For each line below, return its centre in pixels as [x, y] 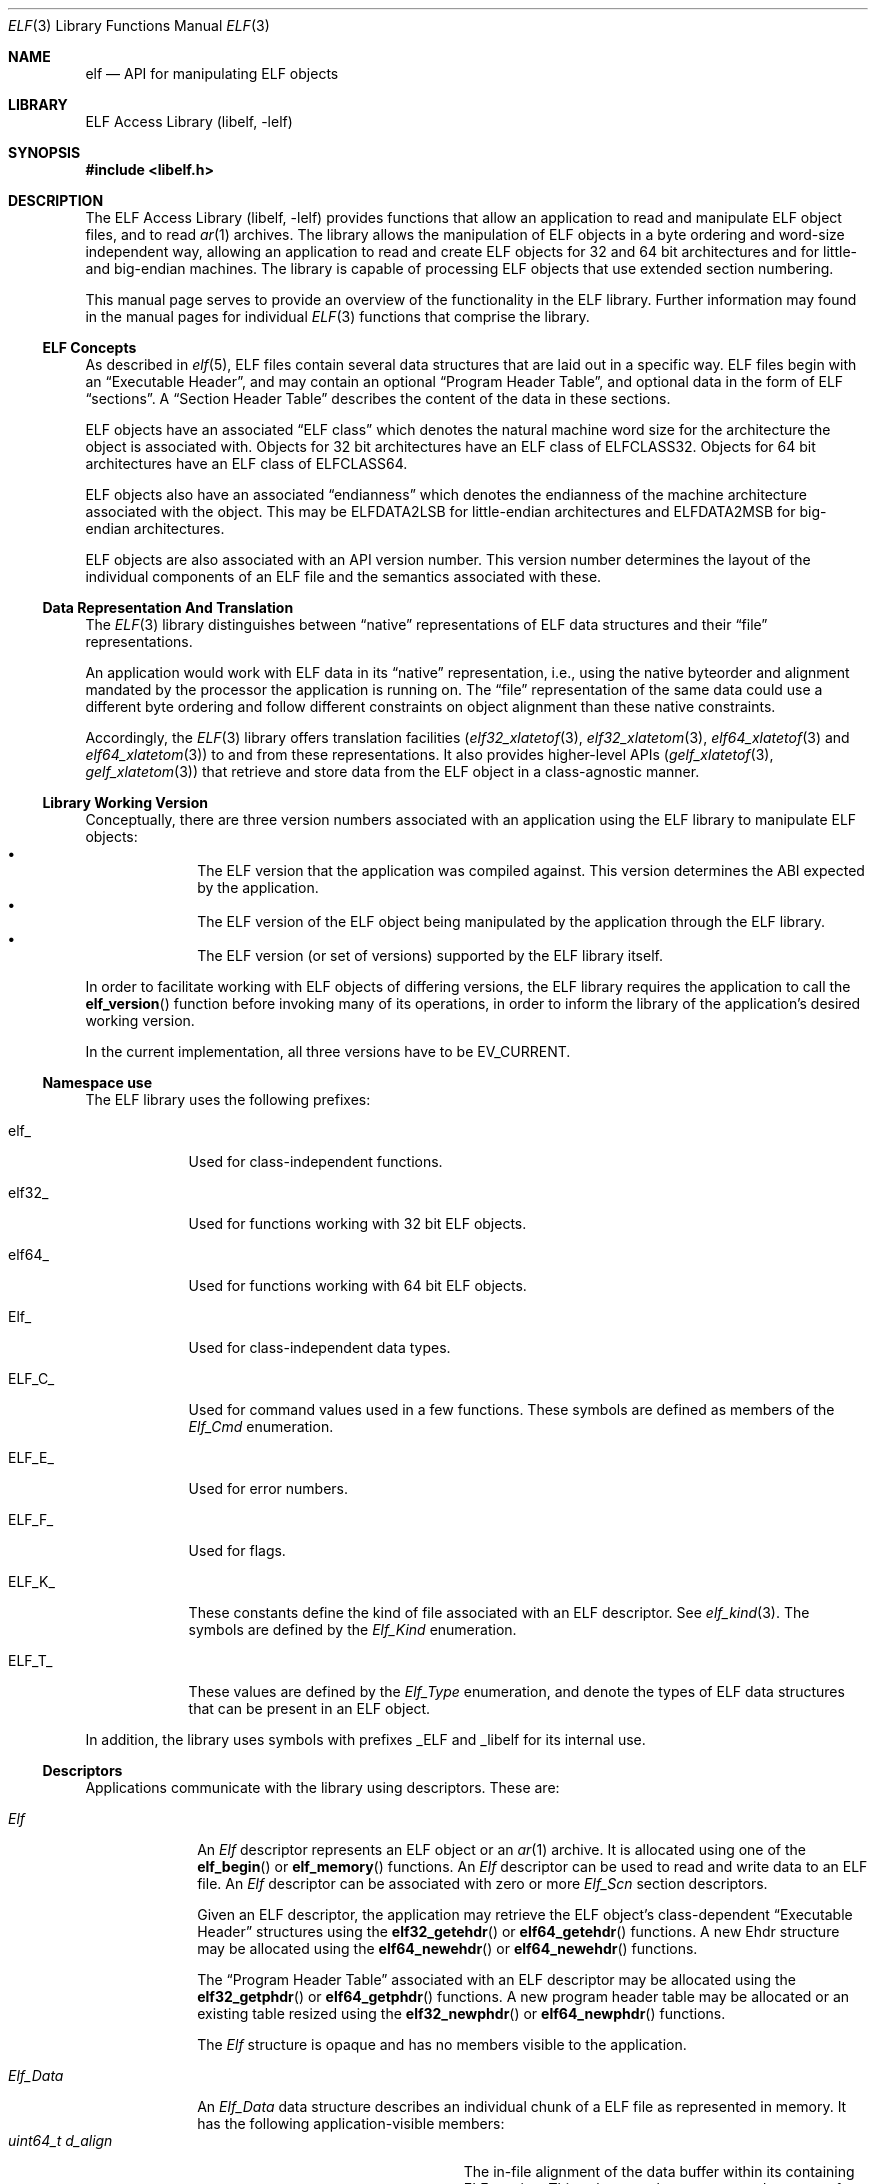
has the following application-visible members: [351, 2123]
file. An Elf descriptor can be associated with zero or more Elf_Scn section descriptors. [482, 1883]
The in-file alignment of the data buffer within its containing [659, 2171]
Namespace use [97, 1082]
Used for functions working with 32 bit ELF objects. [357, 1223]
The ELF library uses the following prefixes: [228, 1099]
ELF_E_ [31, 1457]
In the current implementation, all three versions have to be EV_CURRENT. [328, 1051]
